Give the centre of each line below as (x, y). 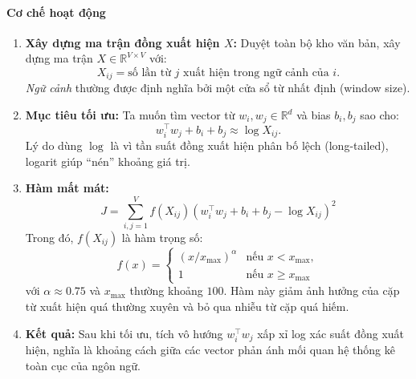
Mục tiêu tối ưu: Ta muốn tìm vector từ (130, 115)
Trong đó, (49, 237)
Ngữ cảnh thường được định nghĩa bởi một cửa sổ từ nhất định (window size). (218, 88)
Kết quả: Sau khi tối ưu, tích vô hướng (124, 333)
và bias (314, 115)
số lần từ (149, 73)
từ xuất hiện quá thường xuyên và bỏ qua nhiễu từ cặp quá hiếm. (187, 306)
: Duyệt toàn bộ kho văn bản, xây (317, 42)
